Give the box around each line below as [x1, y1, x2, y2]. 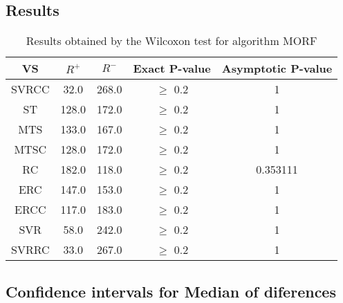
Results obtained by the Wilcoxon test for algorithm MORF [26, 33, 317, 49]
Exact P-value [133, 60, 211, 77]
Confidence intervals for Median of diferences [6, 280, 336, 302]
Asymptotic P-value [221, 60, 333, 77]
